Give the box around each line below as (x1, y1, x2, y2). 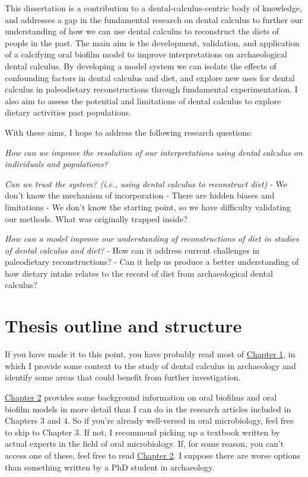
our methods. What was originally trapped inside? (5, 212, 188, 225)
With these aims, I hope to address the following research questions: (5, 126, 253, 138)
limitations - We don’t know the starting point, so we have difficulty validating (5, 200, 291, 213)
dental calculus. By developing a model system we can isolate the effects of (5, 59, 277, 72)
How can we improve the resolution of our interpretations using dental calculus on (5, 146, 303, 158)
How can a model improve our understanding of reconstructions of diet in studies (5, 232, 299, 245)
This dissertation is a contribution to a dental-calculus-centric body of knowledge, (5, 2, 303, 14)
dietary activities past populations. (5, 106, 132, 119)
